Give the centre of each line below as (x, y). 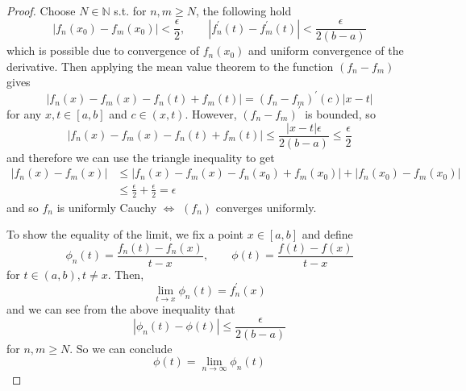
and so (23, 207)
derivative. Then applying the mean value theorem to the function (170, 66)
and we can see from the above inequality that (121, 309)
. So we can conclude (121, 348)
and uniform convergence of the (326, 50)
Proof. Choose (41, 10)
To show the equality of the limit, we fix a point (125, 234)
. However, (211, 113)
